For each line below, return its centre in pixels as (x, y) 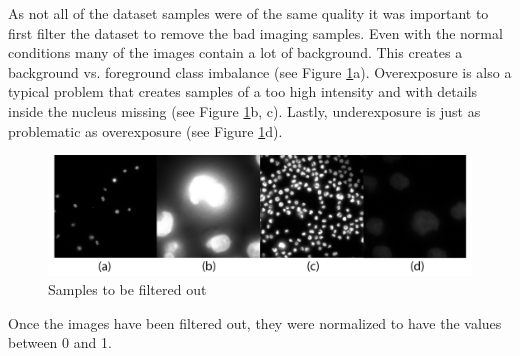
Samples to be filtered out (127, 289)
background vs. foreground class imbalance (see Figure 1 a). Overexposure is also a (260, 71)
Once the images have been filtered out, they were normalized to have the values (255, 322)
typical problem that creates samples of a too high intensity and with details (243, 91)
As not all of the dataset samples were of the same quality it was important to (248, 13)
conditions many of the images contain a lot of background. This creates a (235, 52)
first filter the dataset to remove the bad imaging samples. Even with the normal (255, 32)
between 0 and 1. (60, 342)
